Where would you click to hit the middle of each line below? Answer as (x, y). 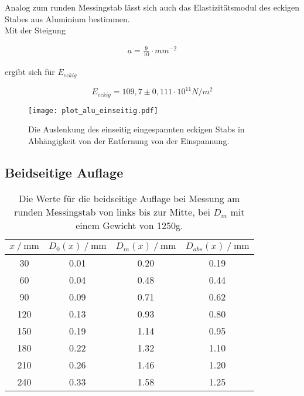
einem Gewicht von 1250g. (129, 225)
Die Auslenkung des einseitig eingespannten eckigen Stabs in (136, 129)
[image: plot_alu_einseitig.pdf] (93, 110)
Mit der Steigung (35, 30)
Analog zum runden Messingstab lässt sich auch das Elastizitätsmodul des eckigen (152, 7)
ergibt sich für (30, 72)
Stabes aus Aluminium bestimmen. (67, 18)
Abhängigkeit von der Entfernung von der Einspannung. (129, 140)
